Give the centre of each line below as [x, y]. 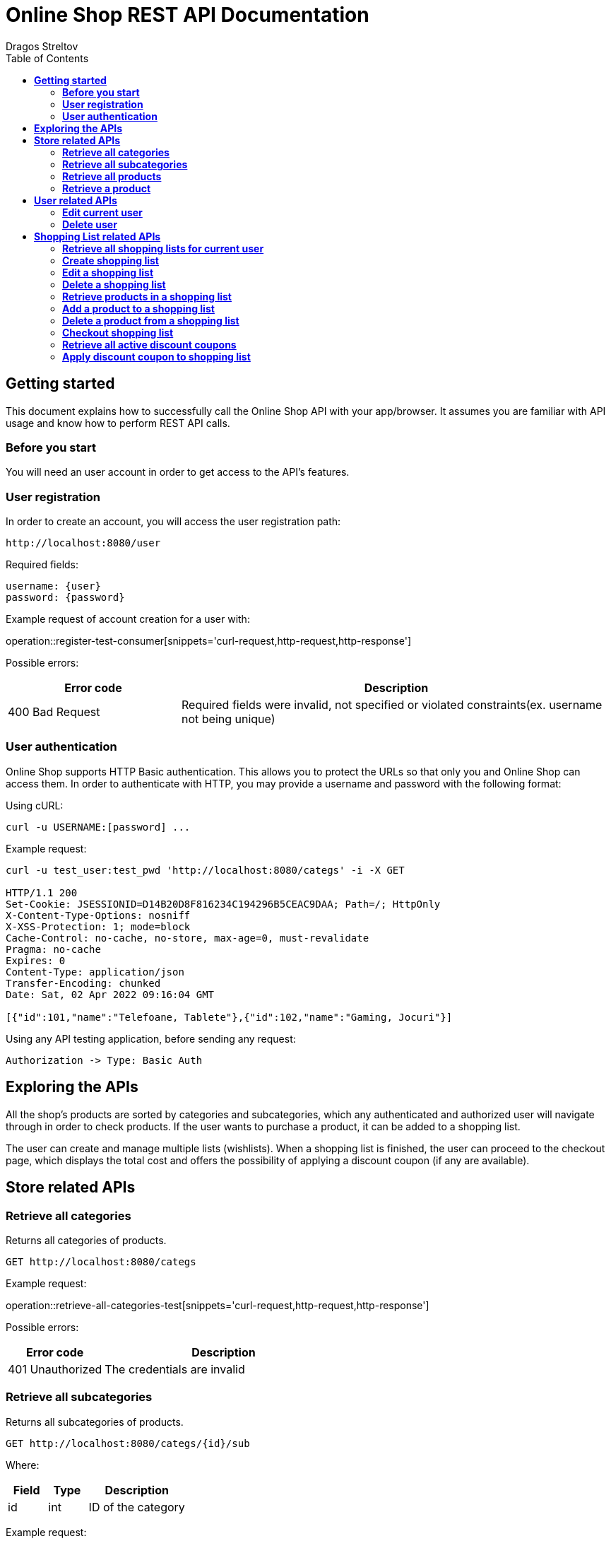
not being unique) [228, 719]
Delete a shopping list [114, 284]
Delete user [90, 224]
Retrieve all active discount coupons [149, 344]
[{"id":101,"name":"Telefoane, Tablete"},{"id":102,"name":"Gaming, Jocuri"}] [229, 1017]
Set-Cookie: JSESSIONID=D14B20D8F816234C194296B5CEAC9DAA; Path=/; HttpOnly [223, 904]
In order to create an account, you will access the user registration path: [173, 522]
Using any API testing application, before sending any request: [151, 1038]
